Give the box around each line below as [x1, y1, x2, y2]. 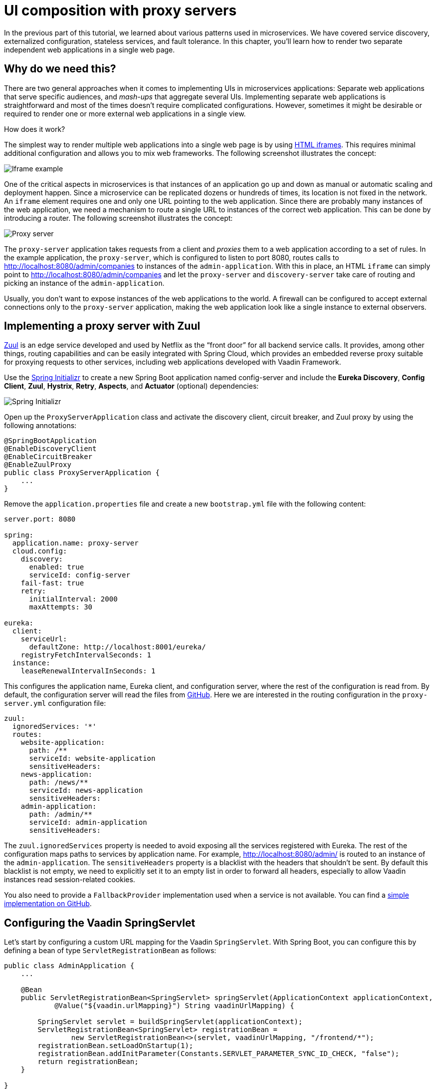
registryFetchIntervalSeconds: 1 [20, 651, 152, 659]
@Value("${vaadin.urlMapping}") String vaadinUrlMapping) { [54, 1002, 294, 1010]
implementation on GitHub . [4, 899, 92, 908]
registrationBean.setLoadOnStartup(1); [37, 1042, 194, 1050]
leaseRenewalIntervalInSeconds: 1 [20, 667, 156, 675]
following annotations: [4, 421, 77, 430]
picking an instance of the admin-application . [4, 278, 165, 287]
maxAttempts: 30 [29, 603, 93, 611]
